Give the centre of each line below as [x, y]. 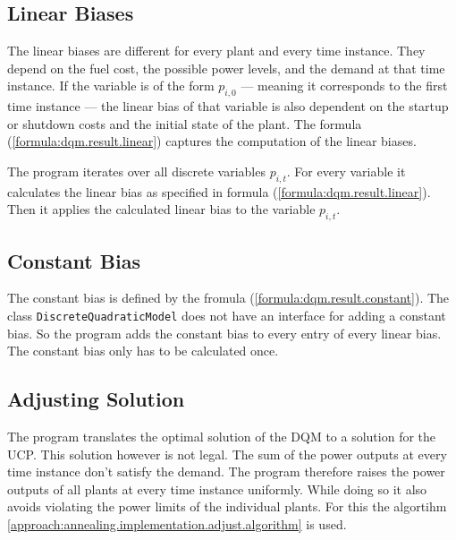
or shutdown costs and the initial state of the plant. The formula [185, 123]
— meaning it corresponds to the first [344, 86]
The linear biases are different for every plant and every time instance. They [216, 51]
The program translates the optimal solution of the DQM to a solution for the [222, 436]
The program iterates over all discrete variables [136, 171]
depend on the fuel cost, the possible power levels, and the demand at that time [226, 68]
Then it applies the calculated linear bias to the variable [161, 209]
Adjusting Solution [96, 399]
